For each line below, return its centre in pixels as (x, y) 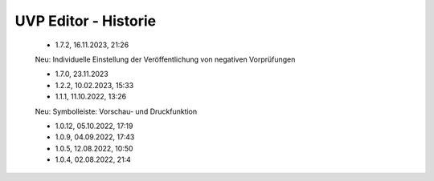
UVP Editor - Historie (86, 21)
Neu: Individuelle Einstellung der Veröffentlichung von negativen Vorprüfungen (165, 59)
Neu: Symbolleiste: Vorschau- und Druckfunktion (116, 111)
